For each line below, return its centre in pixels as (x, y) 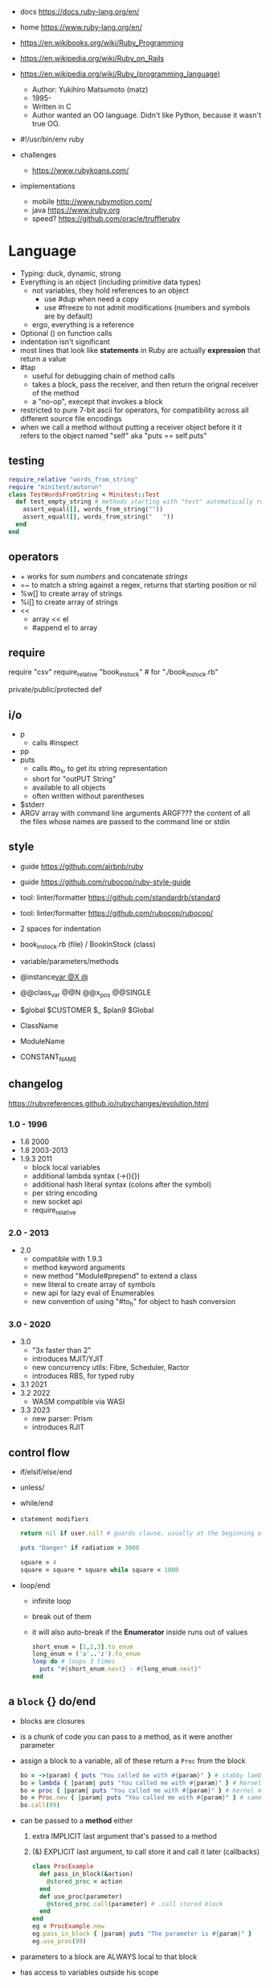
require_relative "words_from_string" (73, 479)
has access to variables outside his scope (89, 1972)
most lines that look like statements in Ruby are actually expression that (140, 350)
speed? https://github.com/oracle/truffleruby (106, 219)
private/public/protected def (55, 690)
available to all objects (69, 787)
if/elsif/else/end (46, 1472)
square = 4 (38, 1562)
